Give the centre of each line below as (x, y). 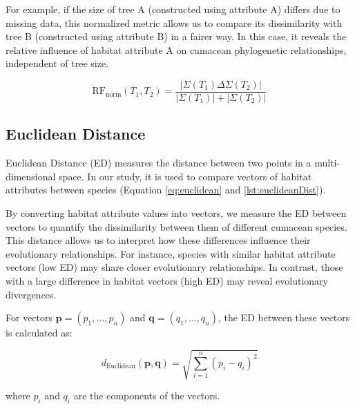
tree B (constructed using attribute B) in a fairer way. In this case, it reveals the (176, 36)
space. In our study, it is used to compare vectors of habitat (185, 176)
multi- (327, 163)
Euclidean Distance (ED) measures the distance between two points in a (159, 163)
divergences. (31, 294)
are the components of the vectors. (147, 396)
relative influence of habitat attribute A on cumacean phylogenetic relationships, (176, 49)
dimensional (31, 176)
